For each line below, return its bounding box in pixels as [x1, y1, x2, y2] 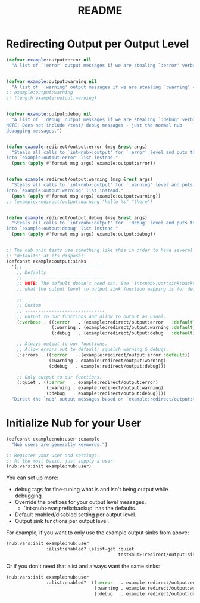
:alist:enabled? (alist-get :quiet [46, 546, 135, 552]
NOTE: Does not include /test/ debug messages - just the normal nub [6, 122, 183, 128]
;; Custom [17, 302, 42, 308]
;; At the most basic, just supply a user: [6, 458, 116, 464]
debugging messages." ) [6, 128, 62, 134]
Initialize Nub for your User [6, 416, 142, 430]
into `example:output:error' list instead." [6, 155, 118, 161]
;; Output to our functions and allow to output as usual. [17, 313, 167, 319]
